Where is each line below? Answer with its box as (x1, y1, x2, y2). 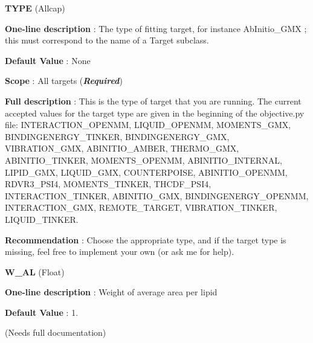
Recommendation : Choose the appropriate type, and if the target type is (5, 233, 286, 246)
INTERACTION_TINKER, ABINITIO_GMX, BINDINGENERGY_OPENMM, (5, 189, 309, 202)
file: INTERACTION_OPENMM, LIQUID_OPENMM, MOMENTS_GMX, (5, 118, 291, 131)
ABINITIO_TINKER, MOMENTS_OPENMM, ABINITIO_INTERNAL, (5, 153, 282, 166)
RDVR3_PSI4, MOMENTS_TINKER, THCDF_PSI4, (5, 178, 211, 190)
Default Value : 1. (5, 306, 79, 318)
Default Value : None (5, 54, 91, 66)
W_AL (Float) (5, 265, 65, 278)
